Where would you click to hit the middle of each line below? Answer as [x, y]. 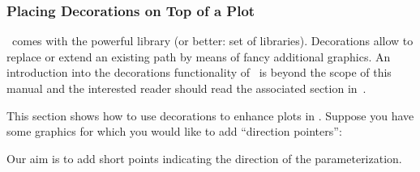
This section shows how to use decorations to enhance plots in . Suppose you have [210, 115]
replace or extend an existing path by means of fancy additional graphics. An [199, 56]
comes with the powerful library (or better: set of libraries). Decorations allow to [212, 41]
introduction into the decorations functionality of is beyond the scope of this [199, 72]
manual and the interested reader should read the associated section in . [186, 88]
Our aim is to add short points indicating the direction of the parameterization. [204, 158]
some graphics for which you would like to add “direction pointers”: [174, 131]
